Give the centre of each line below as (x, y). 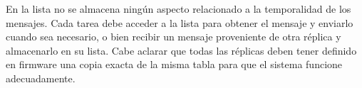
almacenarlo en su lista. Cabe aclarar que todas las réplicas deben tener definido (181, 50)
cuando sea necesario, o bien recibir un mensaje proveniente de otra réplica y (174, 37)
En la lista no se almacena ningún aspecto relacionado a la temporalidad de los (179, 9)
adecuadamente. (41, 78)
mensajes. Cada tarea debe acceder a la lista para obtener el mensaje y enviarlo (180, 22)
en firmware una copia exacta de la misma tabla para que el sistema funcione (174, 64)
